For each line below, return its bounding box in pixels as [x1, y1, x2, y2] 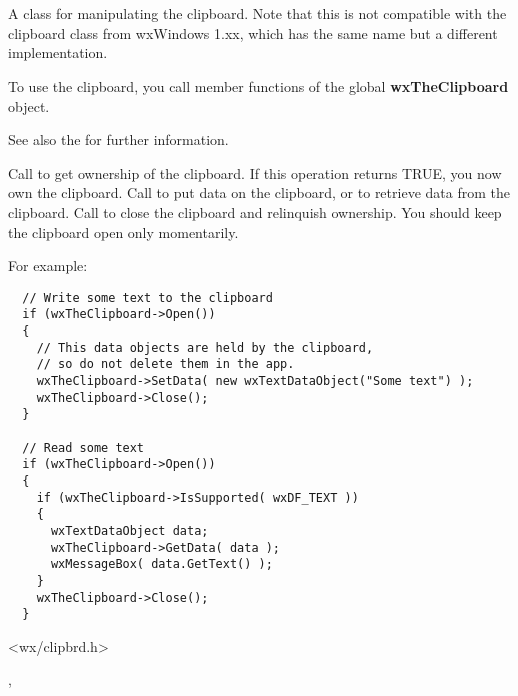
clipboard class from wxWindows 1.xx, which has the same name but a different [8, 22, 498, 43]
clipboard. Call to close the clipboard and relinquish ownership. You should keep [8, 201, 502, 222]
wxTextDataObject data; [50, 523, 209, 538]
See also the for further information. [8, 129, 229, 150]
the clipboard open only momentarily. [8, 221, 239, 242]
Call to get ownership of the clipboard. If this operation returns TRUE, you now [8, 162, 502, 183]
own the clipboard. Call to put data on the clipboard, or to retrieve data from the [8, 182, 510, 203]
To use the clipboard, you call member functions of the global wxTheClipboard [8, 75, 509, 96]
